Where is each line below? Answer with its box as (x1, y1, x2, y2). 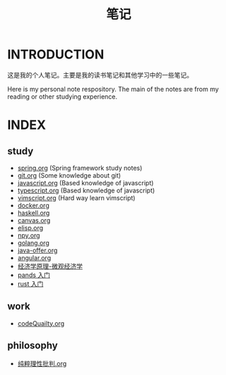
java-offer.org (17, 246, 58, 254)
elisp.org (17, 223, 44, 232)
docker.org (17, 201, 49, 209)
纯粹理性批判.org (17, 359, 67, 367)
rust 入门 (17, 279, 44, 288)
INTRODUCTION (7, 47, 105, 63)
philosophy (7, 340, 58, 352)
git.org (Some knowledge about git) (17, 171, 121, 180)
